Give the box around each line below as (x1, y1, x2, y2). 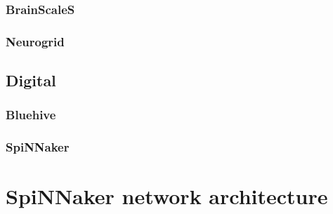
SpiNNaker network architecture (6, 182, 328, 210)
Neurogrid (6, 32, 65, 50)
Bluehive (6, 106, 56, 123)
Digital (6, 69, 56, 91)
